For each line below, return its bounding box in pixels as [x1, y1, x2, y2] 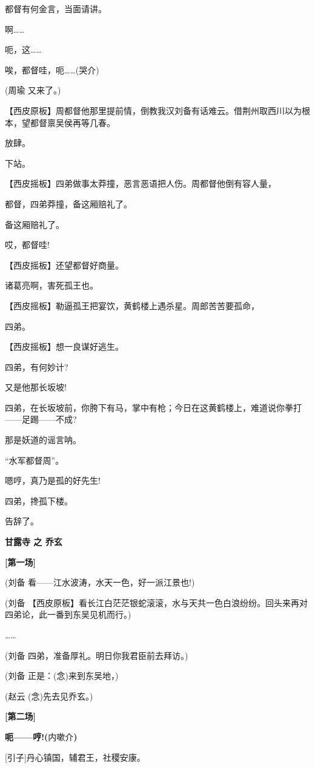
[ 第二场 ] [5, 710, 36, 723]
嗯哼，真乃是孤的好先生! [5, 474, 101, 487]
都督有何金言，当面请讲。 [5, 2, 107, 15]
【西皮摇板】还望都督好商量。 [5, 258, 124, 271]
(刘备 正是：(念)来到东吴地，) [5, 669, 119, 682]
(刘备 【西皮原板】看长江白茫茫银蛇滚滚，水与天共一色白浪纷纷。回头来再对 [5, 596, 308, 609]
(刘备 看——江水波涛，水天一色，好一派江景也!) [5, 576, 195, 589]
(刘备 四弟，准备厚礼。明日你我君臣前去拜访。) [5, 649, 188, 661]
